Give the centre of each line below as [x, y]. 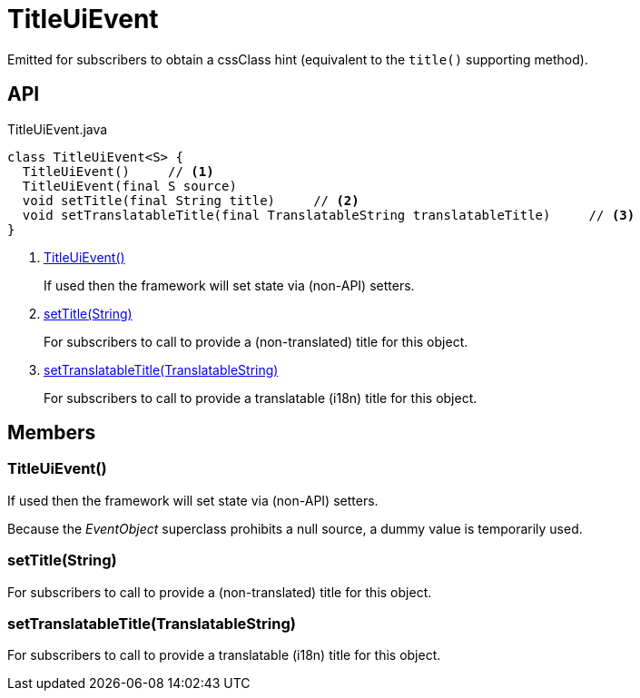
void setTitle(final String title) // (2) [191, 200]
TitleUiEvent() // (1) [118, 171]
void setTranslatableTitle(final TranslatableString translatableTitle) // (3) [329, 215]
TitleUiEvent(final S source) [129, 186]
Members [52, 433]
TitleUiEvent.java [58, 129]
